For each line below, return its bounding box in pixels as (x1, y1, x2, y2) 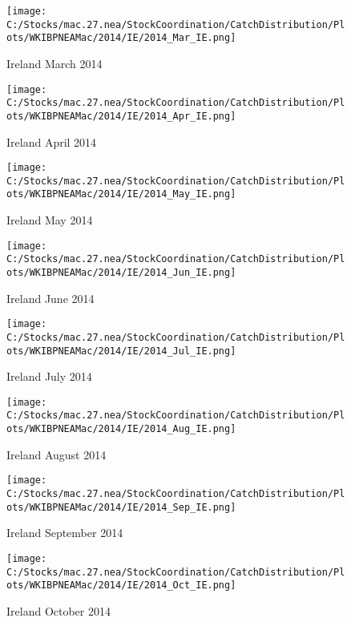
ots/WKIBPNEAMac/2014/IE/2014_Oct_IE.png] (6, 580, 236, 592)
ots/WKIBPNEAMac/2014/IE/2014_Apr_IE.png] (6, 110, 236, 122)
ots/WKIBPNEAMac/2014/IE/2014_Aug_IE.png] (6, 423, 236, 435)
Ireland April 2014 (6, 133, 97, 150)
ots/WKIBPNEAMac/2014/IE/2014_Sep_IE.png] (6, 501, 236, 513)
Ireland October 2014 (6, 602, 111, 619)
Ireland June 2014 (6, 289, 95, 306)
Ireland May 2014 (6, 212, 93, 228)
